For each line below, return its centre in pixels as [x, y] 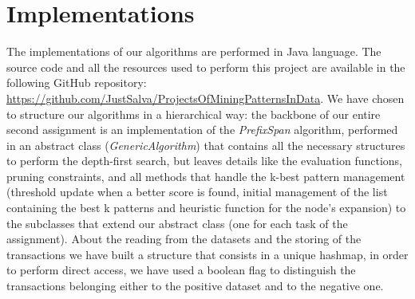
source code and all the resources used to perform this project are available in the [206, 67]
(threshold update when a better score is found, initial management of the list [197, 192]
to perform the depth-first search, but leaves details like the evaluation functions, [204, 161]
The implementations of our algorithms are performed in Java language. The [194, 51]
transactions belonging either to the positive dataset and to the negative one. [195, 286]
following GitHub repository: [77, 83]
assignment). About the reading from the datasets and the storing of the [184, 239]
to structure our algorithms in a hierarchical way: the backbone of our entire [194, 114]
